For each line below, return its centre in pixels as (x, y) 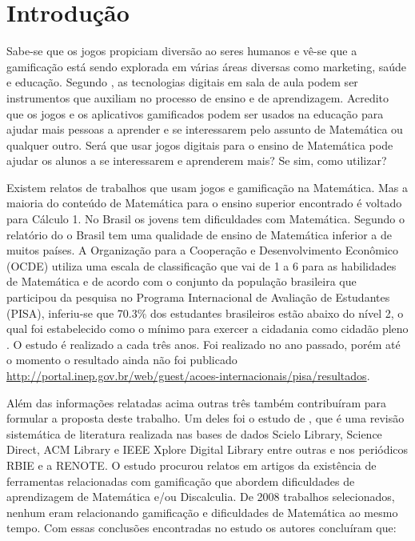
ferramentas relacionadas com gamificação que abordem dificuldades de (181, 481)
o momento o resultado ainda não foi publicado (122, 360)
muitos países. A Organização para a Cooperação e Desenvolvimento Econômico (202, 250)
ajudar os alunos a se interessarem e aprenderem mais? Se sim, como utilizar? (197, 160)
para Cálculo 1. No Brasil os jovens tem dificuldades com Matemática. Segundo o (206, 219)
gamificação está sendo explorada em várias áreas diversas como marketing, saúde (206, 66)
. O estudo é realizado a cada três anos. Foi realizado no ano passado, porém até (204, 344)
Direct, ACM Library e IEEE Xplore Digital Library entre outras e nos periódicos (207, 449)
